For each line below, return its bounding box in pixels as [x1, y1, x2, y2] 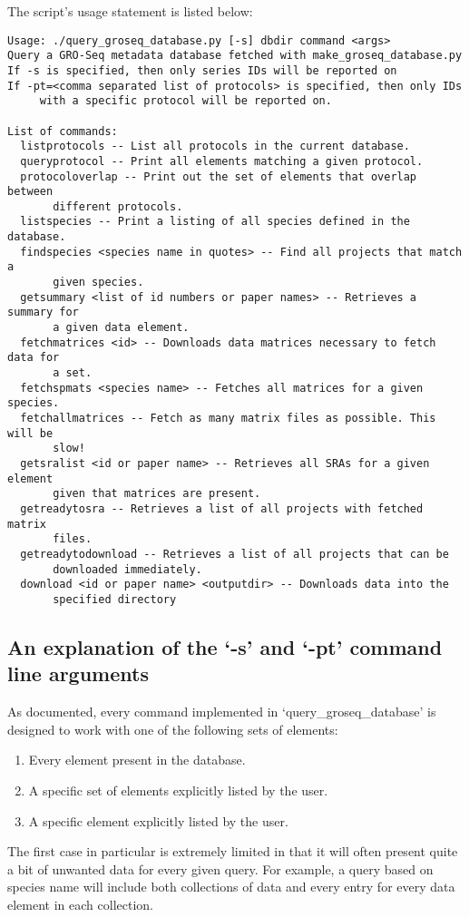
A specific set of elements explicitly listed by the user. [28, 780, 328, 799]
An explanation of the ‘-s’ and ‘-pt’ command [7, 632, 443, 660]
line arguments [7, 659, 149, 688]
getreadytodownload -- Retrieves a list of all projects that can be [20, 547, 449, 561]
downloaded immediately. [53, 562, 202, 576]
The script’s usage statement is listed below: [7, 2, 253, 20]
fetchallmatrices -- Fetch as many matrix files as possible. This [20, 412, 436, 424]
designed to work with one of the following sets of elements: [7, 719, 338, 738]
